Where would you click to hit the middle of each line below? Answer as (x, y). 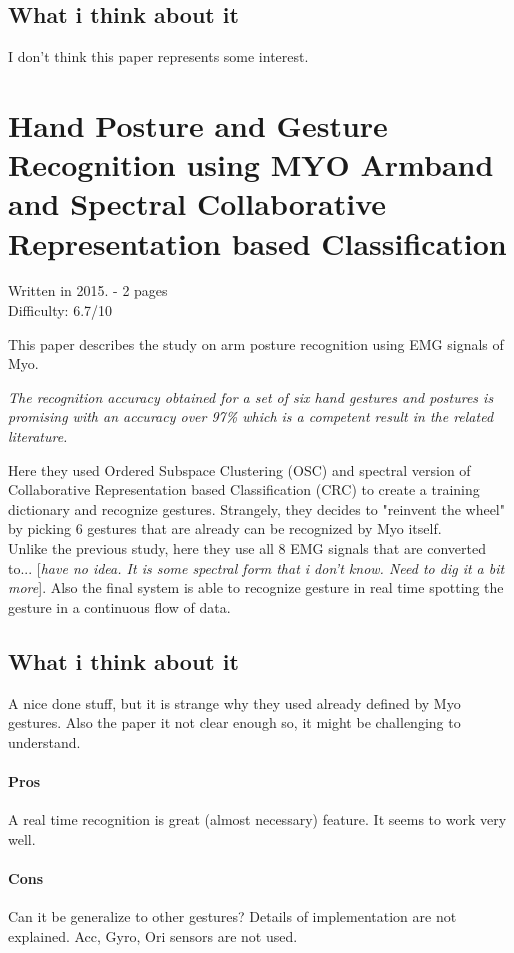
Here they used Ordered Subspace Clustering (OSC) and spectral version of (239, 469)
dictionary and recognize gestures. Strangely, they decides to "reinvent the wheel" (256, 508)
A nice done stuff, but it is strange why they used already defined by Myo (234, 702)
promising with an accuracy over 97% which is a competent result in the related (251, 416)
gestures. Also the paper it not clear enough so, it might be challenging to (234, 722)
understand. (44, 741)
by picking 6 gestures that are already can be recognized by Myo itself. (225, 528)
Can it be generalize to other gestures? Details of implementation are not (232, 916)
